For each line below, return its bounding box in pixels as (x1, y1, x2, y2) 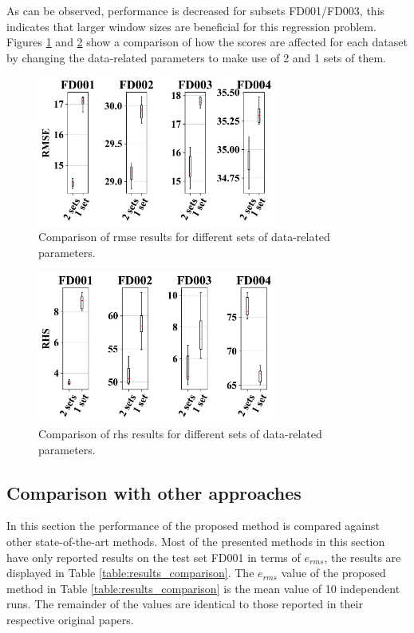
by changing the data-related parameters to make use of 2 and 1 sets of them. (6, 49, 386, 65)
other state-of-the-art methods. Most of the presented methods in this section (6, 532, 385, 549)
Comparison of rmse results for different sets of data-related (38, 228, 330, 245)
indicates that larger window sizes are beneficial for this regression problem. (6, 18, 377, 34)
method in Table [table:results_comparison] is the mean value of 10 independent (6, 580, 400, 596)
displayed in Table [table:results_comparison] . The (6, 564, 254, 581)
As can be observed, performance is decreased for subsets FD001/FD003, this (6, 2, 385, 18)
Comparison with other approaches (6, 480, 302, 504)
